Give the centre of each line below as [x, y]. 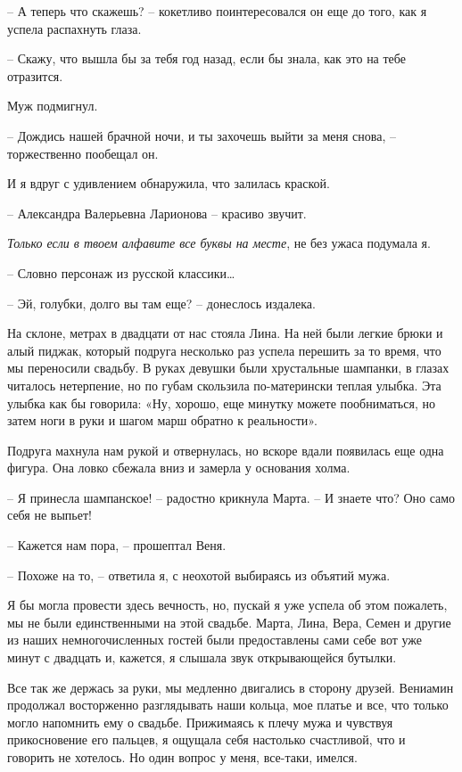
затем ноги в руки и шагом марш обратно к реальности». [162, 420]
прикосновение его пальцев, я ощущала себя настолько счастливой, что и [206, 739]
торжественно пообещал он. [83, 153]
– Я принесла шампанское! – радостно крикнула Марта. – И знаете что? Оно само [231, 497]
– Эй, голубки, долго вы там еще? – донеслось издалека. [161, 303]
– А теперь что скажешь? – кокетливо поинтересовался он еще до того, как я [217, 11]
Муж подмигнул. [53, 106]
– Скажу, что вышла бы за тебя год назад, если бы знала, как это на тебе [206, 58]
